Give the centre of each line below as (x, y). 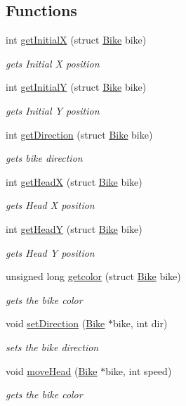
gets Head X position (50, 205)
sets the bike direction (52, 347)
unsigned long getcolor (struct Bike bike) (93, 276)
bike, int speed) (139, 370)
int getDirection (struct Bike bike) (79, 134)
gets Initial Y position (53, 110)
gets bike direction (44, 158)
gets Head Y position (50, 252)
